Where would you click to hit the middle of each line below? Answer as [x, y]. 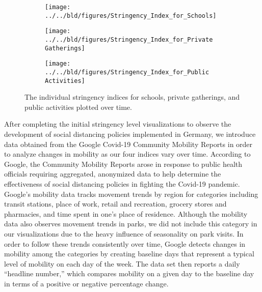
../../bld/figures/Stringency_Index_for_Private [129, 39]
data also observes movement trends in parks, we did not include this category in [131, 224]
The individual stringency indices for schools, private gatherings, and [132, 97]
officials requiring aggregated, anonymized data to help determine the [113, 174]
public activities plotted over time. [78, 107]
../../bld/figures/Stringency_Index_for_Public [127, 72]
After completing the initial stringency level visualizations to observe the [118, 124]
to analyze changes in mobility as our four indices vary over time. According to [127, 154]
